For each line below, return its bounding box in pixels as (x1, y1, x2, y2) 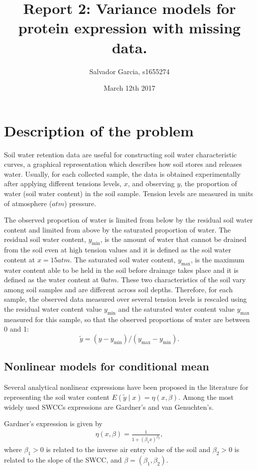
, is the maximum (191, 254, 245, 264)
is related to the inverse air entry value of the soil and (46, 444, 211, 455)
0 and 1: (4, 324, 29, 334)
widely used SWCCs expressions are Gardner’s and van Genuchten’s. (4, 401, 214, 412)
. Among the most (178, 391, 234, 402)
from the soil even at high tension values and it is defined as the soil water (4, 244, 231, 255)
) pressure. (64, 198, 96, 208)
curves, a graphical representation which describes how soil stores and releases (4, 159, 242, 169)
